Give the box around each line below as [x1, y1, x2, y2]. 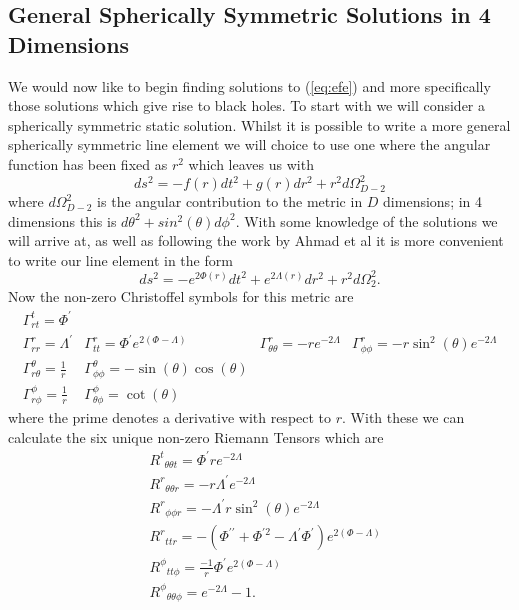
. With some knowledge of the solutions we [235, 210, 498, 231]
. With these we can [342, 407, 465, 428]
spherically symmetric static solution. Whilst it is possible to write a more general [8, 114, 511, 135]
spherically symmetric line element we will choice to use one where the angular [8, 134, 491, 155]
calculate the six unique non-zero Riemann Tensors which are [8, 426, 384, 447]
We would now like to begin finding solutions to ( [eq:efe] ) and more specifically [8, 75, 491, 96]
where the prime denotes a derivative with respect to [8, 407, 332, 428]
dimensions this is [8, 210, 117, 231]
